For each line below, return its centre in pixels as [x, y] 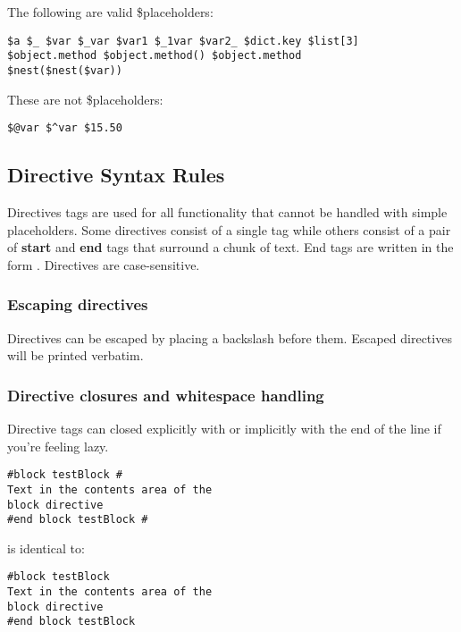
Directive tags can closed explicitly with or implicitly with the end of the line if [224, 429]
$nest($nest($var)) [65, 70]
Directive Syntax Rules [116, 175]
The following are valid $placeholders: [110, 12]
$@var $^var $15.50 [65, 128]
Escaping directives [78, 304]
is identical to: [46, 548]
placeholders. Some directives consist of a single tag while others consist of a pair [229, 229]
